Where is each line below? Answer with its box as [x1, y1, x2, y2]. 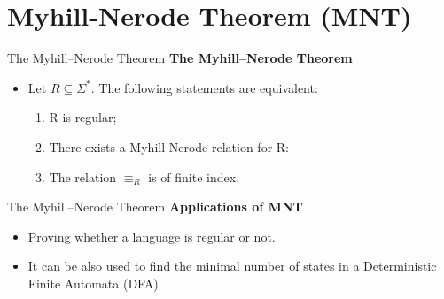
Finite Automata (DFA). [27, 273, 162, 292]
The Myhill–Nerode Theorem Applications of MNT [7, 197, 303, 216]
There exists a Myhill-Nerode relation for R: [49, 137, 289, 156]
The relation [49, 167, 117, 186]
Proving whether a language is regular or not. [27, 226, 276, 245]
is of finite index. [148, 167, 240, 186]
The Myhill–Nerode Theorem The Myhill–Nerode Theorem [7, 49, 353, 67]
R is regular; [49, 108, 117, 126]
